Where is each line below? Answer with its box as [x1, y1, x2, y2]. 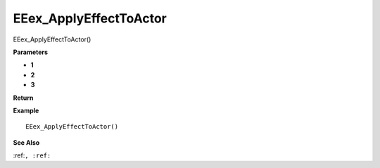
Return [13, 93, 34, 102]
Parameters [13, 48, 49, 56]
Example [13, 106, 39, 115]
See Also [13, 138, 40, 147]
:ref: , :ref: [13, 151, 51, 160]
